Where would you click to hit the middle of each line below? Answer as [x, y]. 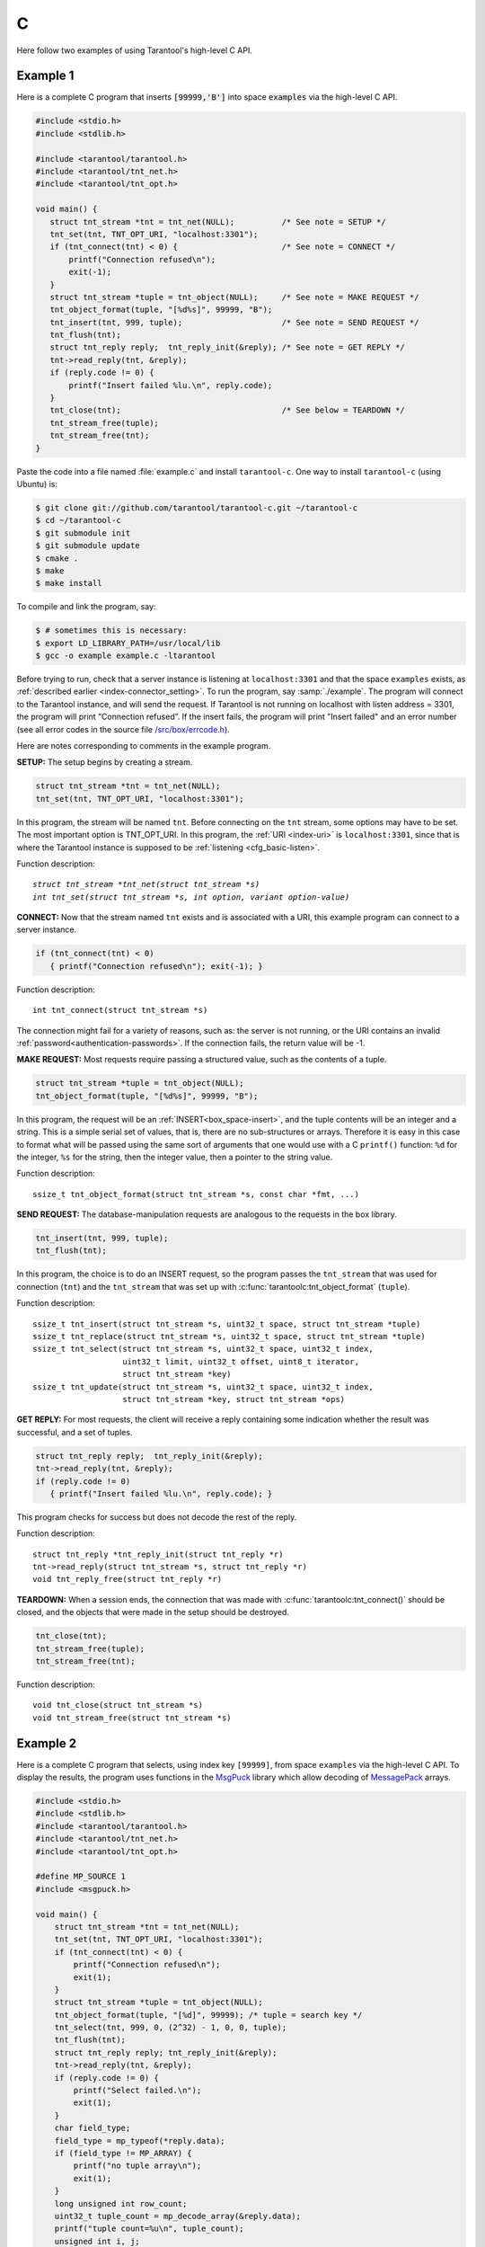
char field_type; [93, 2128]
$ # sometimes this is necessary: [111, 631]
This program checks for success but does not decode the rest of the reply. [157, 1517]
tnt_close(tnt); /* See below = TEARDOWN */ [228, 410]
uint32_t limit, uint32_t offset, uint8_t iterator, [241, 1361]
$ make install [69, 583]
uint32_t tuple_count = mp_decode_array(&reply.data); [177, 2216]
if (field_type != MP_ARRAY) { [123, 2153]
